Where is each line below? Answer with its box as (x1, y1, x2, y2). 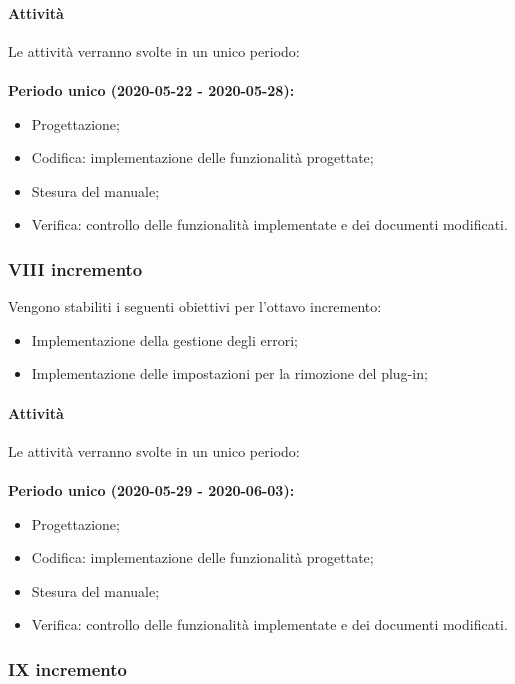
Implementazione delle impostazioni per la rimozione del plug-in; (31, 363, 428, 384)
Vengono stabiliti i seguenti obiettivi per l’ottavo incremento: (8, 296, 382, 317)
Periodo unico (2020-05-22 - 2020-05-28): (8, 79, 295, 100)
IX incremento (8, 656, 127, 681)
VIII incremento (8, 256, 143, 281)
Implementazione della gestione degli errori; (31, 329, 298, 350)
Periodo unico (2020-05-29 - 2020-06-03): (8, 479, 295, 500)
